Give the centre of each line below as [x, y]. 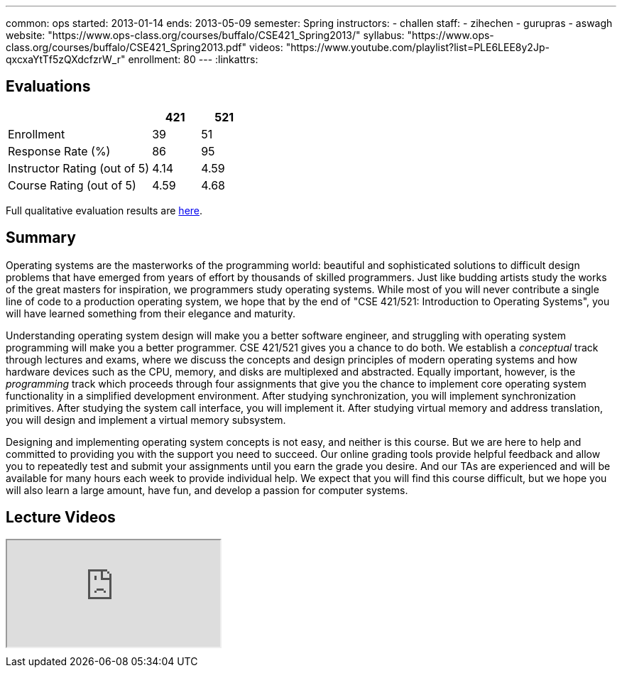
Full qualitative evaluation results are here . [104, 210]
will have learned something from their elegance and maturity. [151, 313]
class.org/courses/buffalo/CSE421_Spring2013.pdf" [126, 47]
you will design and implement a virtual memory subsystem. [146, 420]
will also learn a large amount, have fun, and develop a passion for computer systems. [207, 490]
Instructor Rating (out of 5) [79, 168]
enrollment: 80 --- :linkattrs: [193, 59]
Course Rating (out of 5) [72, 185]
